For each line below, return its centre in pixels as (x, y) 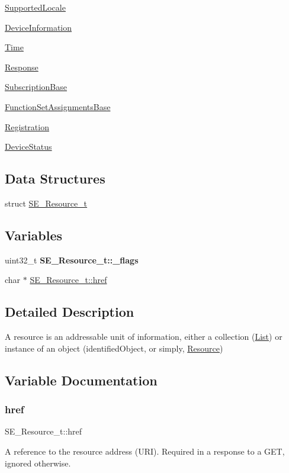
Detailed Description (70, 312)
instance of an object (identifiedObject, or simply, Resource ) (114, 348)
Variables (34, 235)
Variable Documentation (81, 380)
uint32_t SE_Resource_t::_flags (72, 260)
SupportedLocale (35, 7)
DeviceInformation (38, 27)
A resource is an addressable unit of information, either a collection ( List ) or (144, 337)
